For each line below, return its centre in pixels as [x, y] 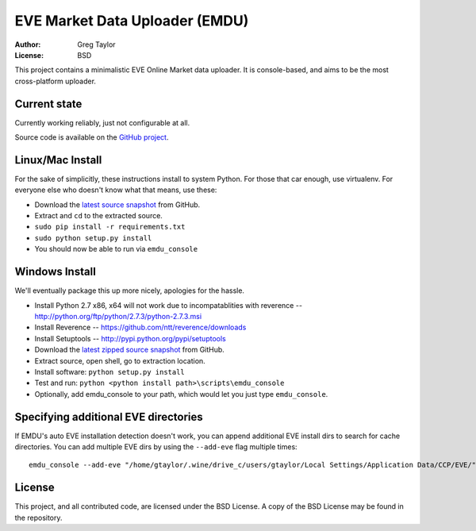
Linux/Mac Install [58, 160]
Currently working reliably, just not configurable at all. [102, 122]
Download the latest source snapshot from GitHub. [117, 204]
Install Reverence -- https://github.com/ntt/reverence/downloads [140, 327]
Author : [28, 44]
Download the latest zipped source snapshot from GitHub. [130, 350]
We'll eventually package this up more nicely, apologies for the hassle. [130, 291]
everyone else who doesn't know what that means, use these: [116, 190]
